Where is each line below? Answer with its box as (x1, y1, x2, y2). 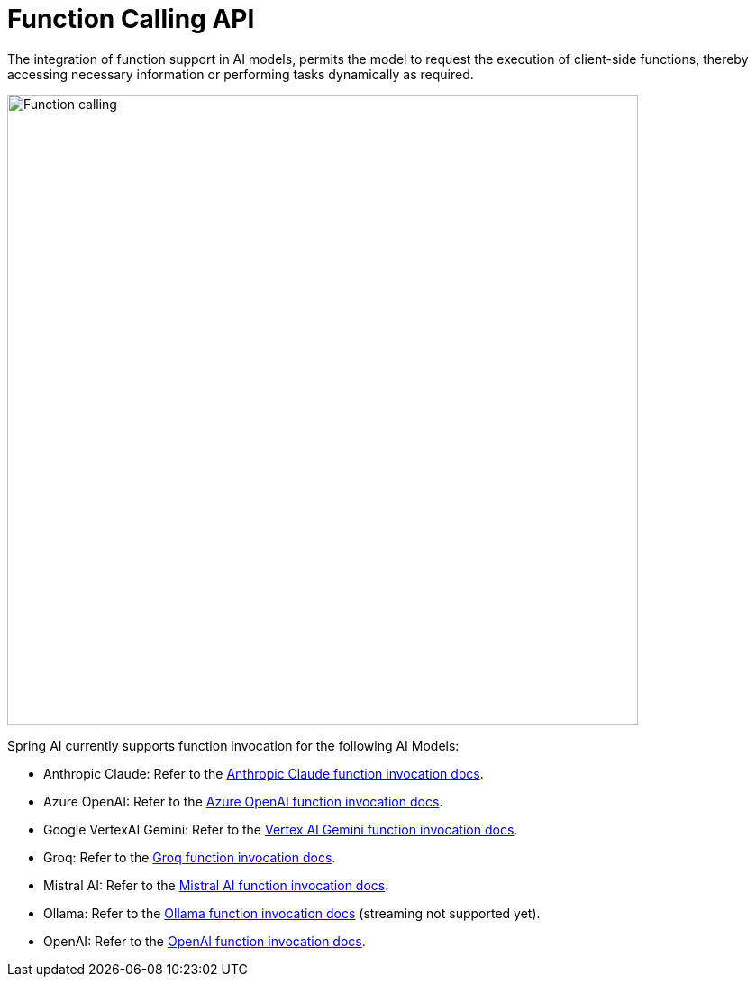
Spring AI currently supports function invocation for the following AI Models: (7, 737, 460, 753)
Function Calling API (7, 4, 255, 34)
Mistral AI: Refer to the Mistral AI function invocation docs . (43, 877, 389, 893)
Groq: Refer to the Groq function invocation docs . (43, 849, 336, 865)
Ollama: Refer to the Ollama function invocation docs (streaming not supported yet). (43, 905, 541, 921)
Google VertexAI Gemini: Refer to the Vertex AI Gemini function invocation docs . (43, 821, 518, 837)
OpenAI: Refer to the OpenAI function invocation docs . (43, 933, 366, 949)
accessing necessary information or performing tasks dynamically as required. (7, 66, 474, 82)
